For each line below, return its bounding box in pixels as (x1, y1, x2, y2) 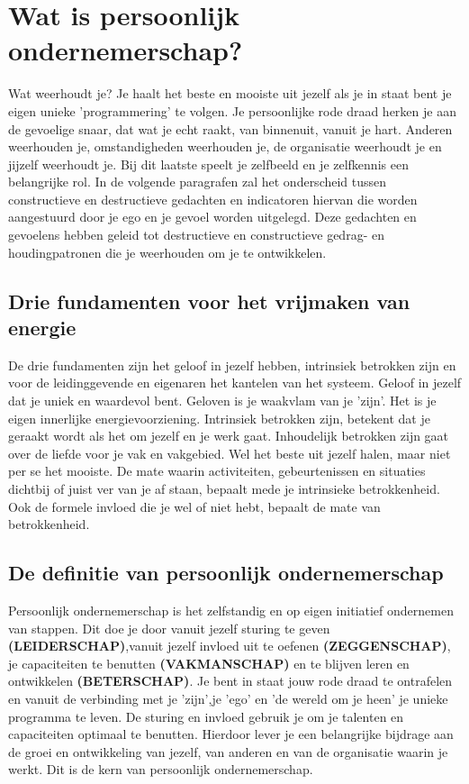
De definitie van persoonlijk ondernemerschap (8, 559, 444, 587)
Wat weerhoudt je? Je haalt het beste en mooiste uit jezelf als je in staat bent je (8, 84, 452, 103)
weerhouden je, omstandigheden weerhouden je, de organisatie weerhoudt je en (8, 137, 442, 156)
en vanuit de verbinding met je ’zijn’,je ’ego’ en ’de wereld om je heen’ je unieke (8, 688, 448, 707)
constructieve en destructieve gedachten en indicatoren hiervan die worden (8, 189, 418, 208)
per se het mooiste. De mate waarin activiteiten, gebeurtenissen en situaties (8, 461, 426, 480)
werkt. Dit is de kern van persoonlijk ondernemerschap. (8, 760, 313, 779)
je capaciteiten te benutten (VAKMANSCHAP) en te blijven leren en (8, 653, 410, 672)
